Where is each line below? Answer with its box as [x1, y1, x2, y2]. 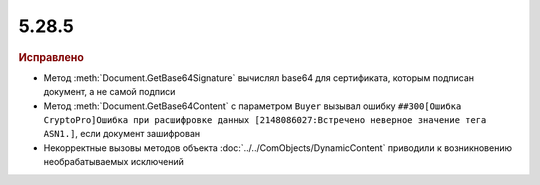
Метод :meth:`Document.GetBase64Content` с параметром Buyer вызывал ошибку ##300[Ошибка [43, 100, 462, 112]
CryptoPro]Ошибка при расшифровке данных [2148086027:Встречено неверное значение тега [43, 114, 487, 125]
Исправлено [18, 50, 84, 64]
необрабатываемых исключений [43, 156, 185, 168]
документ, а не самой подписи [43, 86, 176, 98]
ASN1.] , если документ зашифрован [43, 128, 201, 140]
